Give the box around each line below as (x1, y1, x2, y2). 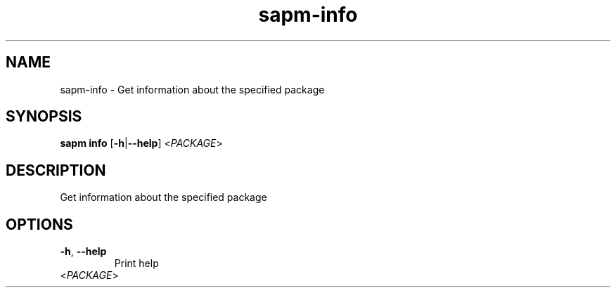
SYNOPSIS (6, 108, 82, 126)
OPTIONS (6, 215, 73, 233)
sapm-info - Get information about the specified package (60, 83, 325, 96)
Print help (114, 257, 159, 270)
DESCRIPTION (6, 161, 106, 179)
